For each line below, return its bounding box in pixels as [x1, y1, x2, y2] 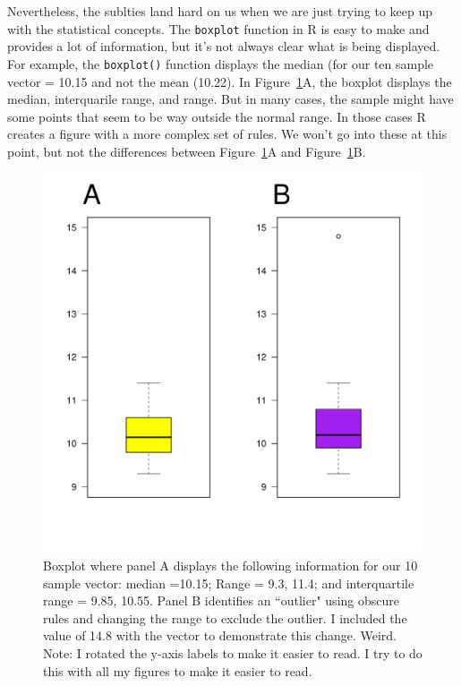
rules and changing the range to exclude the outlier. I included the [43, 608, 407, 627]
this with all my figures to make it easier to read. [43, 661, 312, 680]
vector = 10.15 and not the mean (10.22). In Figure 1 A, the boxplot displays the [7, 72, 452, 90]
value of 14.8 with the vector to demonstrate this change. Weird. [43, 626, 397, 645]
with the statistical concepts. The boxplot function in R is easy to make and [7, 19, 430, 38]
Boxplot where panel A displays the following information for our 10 [43, 556, 418, 575]
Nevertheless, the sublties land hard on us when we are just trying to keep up [7, 2, 433, 20]
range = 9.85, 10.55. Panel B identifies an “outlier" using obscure [43, 591, 399, 610]
